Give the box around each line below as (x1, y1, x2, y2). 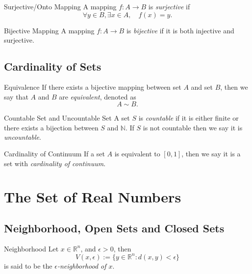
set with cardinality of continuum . (4, 158, 106, 168)
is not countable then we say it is (143, 122, 243, 132)
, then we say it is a (181, 148, 241, 158)
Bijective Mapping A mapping (4, 25, 95, 35)
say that (4, 91, 28, 101)
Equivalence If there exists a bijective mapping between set (4, 81, 181, 92)
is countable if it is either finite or (138, 113, 239, 123)
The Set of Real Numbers (4, 187, 181, 207)
